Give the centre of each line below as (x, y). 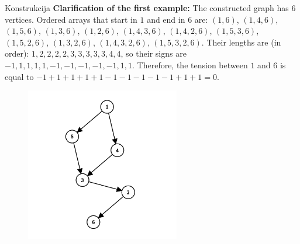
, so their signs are (154, 53)
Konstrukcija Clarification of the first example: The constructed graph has (147, 8)
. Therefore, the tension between (190, 65)
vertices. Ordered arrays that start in (71, 19)
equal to (19, 76)
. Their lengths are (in (241, 42)
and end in (166, 19)
